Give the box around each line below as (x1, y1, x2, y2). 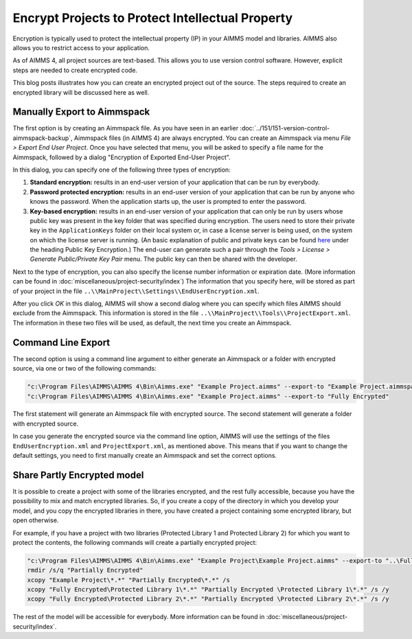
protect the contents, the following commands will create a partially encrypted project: (12, 538, 257, 546)
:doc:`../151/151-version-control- (240, 124, 330, 132)
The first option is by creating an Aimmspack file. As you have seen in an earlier (12, 124, 239, 132)
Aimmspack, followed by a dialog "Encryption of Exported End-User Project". (12, 153, 231, 161)
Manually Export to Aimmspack (12, 106, 150, 118)
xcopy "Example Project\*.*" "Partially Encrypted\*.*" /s (27, 576, 230, 583)
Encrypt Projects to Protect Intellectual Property (12, 10, 293, 25)
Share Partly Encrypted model (12, 469, 144, 480)
